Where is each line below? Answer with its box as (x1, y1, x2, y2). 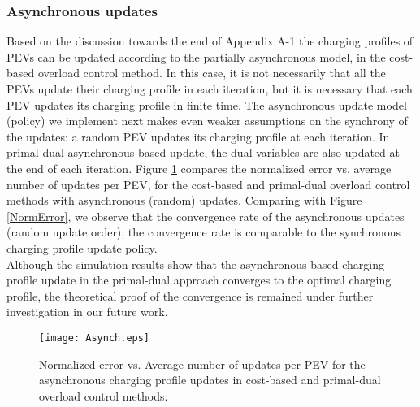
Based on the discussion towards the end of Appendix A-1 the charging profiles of (6, 32, 414, 50)
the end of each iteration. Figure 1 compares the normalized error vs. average (6, 159, 392, 176)
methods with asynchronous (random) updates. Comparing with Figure (6, 192, 362, 209)
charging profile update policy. (6, 239, 158, 256)
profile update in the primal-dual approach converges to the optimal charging (6, 271, 392, 288)
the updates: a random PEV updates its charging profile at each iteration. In (6, 128, 390, 145)
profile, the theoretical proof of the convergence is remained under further (6, 287, 374, 304)
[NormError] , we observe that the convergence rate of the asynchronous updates (6, 207, 405, 224)
